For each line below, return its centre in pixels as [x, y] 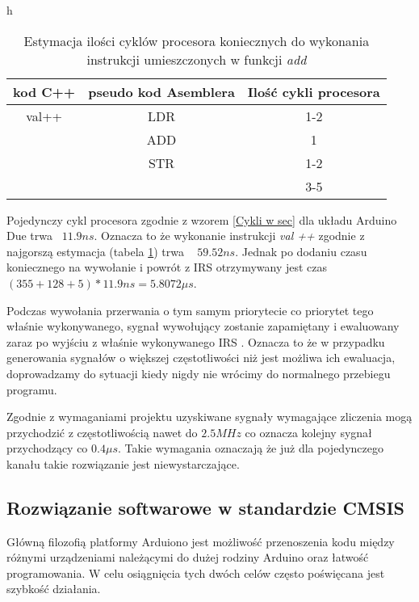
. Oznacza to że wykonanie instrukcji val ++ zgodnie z [229, 236]
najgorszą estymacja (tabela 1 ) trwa [95, 251]
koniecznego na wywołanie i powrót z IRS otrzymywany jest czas [167, 267]
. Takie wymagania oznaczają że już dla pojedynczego [250, 448]
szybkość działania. [54, 589]
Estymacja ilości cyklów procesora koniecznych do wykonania [197, 40]
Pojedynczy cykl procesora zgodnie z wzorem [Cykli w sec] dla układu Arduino [202, 219]
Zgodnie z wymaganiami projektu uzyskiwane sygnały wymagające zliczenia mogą [209, 417]
